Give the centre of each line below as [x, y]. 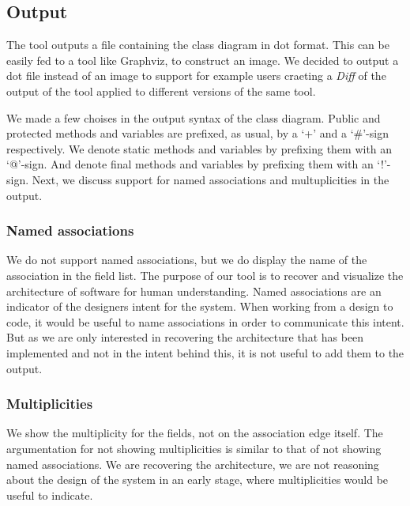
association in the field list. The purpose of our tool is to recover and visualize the [205, 275]
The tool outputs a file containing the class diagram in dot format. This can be [198, 45]
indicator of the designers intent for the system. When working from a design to [200, 306]
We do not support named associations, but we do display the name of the [187, 260]
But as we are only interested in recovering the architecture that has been [185, 337]
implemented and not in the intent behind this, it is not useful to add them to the [205, 352]
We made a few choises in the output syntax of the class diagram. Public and [194, 117]
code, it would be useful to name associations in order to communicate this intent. [205, 321]
